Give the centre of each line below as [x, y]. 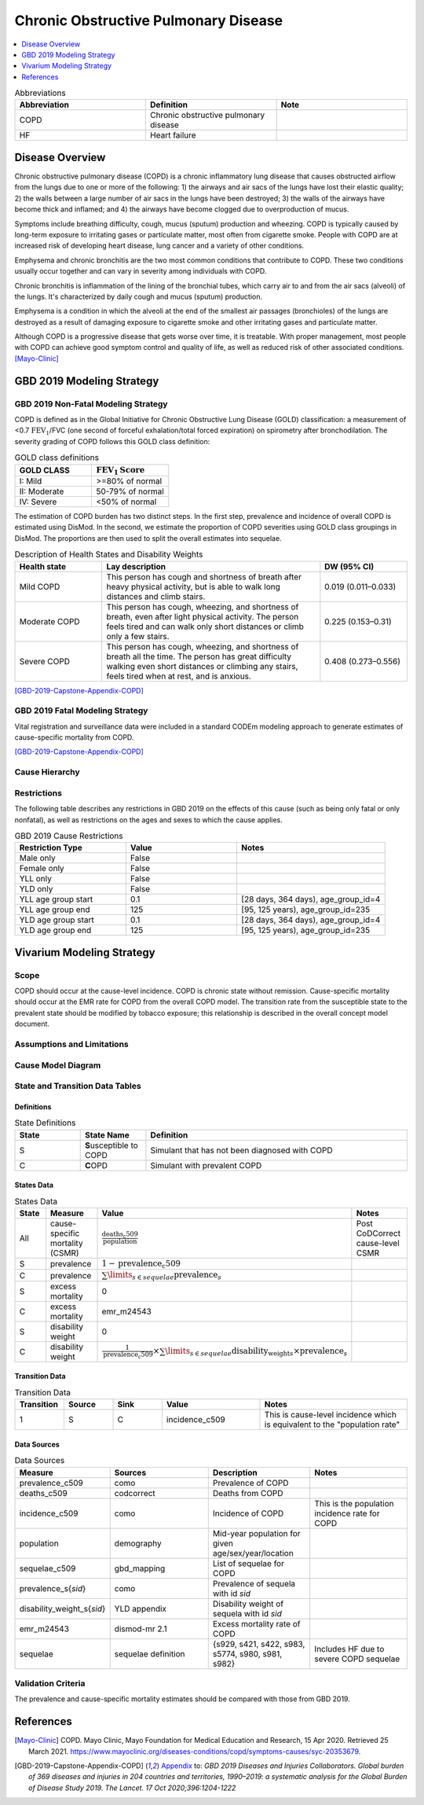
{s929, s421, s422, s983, [259, 1644]
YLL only [36, 879]
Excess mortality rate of [256, 1623]
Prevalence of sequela [254, 1583]
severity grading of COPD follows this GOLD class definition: [112, 441]
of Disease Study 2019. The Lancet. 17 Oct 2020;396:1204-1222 [132, 1788]
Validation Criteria [50, 1683]
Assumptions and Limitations [71, 1044]
